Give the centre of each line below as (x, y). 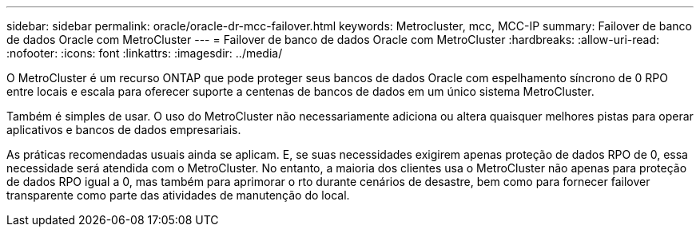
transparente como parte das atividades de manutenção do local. (178, 195)
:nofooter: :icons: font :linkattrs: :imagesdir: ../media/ (145, 53)
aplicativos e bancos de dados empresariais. (124, 130)
